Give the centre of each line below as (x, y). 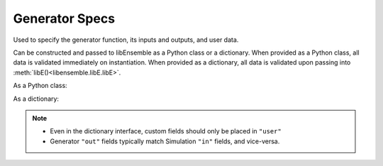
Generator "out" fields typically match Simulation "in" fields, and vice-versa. (165, 141)
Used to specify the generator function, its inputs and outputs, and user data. (126, 40)
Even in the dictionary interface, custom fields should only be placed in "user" (166, 131)
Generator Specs (64, 18)
